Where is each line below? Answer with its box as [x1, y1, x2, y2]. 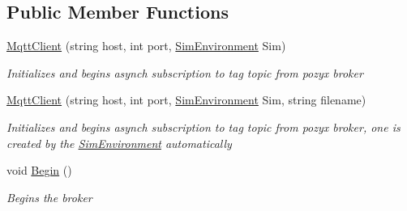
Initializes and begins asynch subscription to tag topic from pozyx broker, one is [6, 118, 401, 135]
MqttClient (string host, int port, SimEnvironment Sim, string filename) [6, 91, 366, 108]
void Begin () [6, 162, 72, 179]
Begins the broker [6, 188, 92, 205]
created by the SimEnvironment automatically [6, 134, 232, 151]
